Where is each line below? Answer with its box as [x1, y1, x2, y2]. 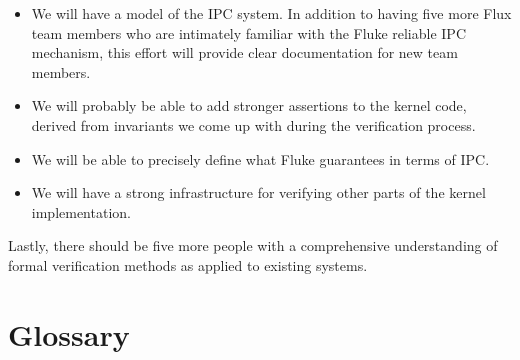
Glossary [8, 313, 130, 354]
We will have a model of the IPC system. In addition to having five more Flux [31, 3, 512, 23]
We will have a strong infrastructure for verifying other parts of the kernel [31, 182, 486, 203]
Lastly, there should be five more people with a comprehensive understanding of [8, 235, 498, 256]
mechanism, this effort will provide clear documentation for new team [31, 42, 458, 63]
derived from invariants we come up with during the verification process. [31, 114, 476, 135]
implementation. [31, 201, 131, 222]
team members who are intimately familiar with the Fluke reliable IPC [31, 22, 467, 43]
